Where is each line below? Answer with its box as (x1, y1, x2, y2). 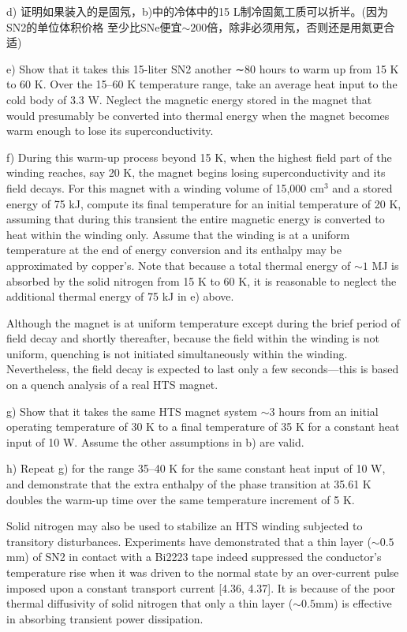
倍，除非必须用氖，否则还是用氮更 (207, 18, 384, 35)
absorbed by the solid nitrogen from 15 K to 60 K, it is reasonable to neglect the (6, 272, 397, 289)
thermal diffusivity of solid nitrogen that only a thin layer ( (6, 595, 293, 611)
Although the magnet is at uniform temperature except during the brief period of (6, 314, 400, 331)
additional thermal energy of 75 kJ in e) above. (6, 288, 234, 305)
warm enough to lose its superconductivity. (6, 122, 214, 139)
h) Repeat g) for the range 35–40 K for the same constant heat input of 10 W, (6, 460, 386, 477)
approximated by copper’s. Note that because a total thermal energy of (6, 256, 351, 273)
